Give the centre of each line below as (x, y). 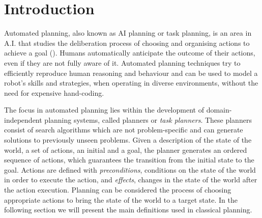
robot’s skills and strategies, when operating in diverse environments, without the (131, 83)
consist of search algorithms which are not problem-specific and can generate (124, 130)
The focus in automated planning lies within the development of (104, 110)
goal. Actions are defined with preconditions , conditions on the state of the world (130, 169)
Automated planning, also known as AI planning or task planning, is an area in (128, 33)
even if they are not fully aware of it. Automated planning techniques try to (122, 62)
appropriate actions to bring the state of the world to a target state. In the (121, 199)
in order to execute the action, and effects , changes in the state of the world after (131, 180)
